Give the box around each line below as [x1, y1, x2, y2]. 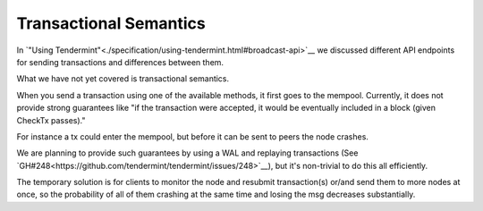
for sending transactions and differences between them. [16, 56, 224, 67]
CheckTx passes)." [16, 114, 86, 125]
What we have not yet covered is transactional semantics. [16, 73, 230, 84]
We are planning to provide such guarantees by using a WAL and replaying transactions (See [16, 148, 359, 158]
